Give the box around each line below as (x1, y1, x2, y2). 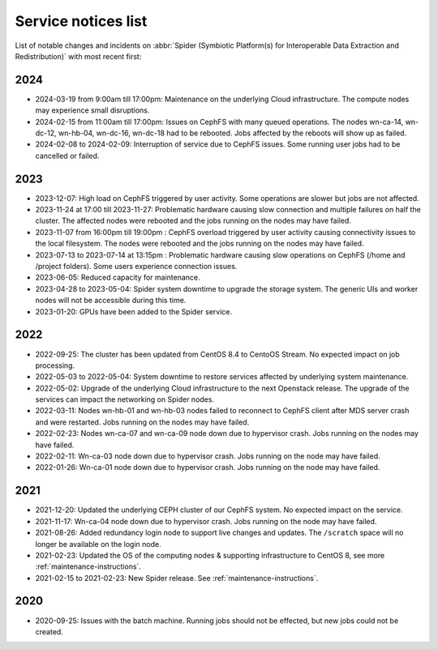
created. (35, 626, 64, 636)
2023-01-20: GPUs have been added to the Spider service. (35, 306, 233, 316)
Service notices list (15, 12, 148, 30)
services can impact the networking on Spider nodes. (35, 395, 215, 404)
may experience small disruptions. (35, 105, 150, 115)
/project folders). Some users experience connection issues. (35, 262, 238, 271)
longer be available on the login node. (35, 539, 161, 549)
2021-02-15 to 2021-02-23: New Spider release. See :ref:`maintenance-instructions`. (35, 573, 319, 583)
